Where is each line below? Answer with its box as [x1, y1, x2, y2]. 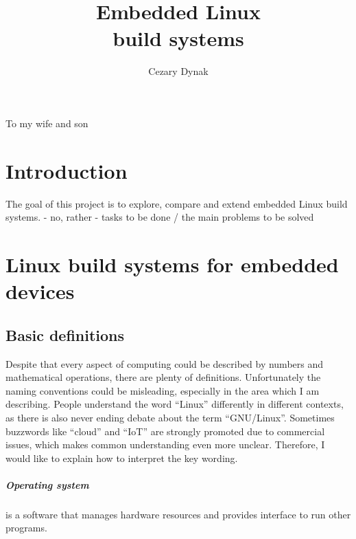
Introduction [5, 156, 128, 184]
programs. [5, 520, 47, 535]
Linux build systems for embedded [5, 250, 339, 278]
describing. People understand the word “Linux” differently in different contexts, [5, 397, 344, 411]
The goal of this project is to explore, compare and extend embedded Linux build [5, 196, 348, 210]
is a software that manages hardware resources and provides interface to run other [5, 507, 351, 521]
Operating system [5, 477, 89, 492]
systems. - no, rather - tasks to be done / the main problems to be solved [5, 210, 314, 224]
